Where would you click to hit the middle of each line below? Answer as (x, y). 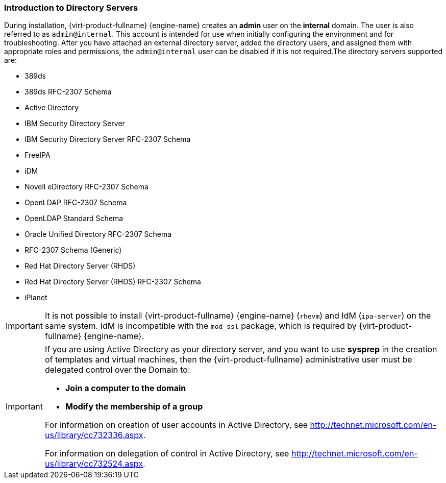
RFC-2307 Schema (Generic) (73, 250)
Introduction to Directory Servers (71, 8)
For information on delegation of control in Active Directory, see (167, 454)
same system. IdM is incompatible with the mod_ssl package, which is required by (201, 326)
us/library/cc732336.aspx (94, 435)
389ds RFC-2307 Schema (68, 92)
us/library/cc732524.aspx (94, 464)
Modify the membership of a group (134, 407)
